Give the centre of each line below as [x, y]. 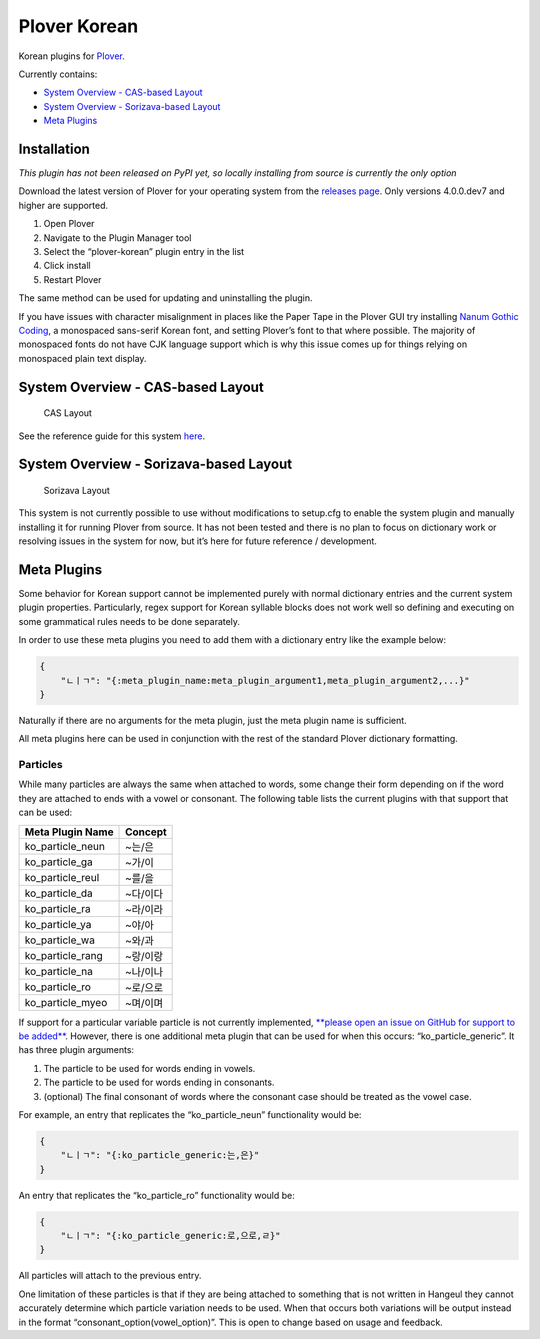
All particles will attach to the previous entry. [110, 1276]
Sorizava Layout [76, 490]
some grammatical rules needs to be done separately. [129, 621]
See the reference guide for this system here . [111, 436]
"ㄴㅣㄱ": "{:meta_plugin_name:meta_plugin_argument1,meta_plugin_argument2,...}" [265, 680]
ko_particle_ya [58, 924]
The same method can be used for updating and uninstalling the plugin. [166, 298]
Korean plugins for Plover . [71, 56]
